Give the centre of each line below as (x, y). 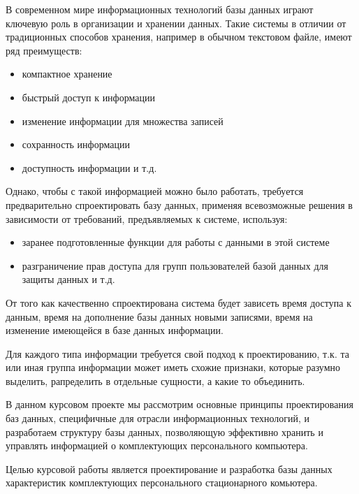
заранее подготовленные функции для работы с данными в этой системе (176, 242)
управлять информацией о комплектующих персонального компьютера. (157, 445)
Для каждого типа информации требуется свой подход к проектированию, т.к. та (177, 353)
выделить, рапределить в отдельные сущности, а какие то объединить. (155, 380)
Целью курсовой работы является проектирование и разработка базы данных (169, 468)
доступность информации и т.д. (89, 167)
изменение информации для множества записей (123, 121)
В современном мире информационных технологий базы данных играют (160, 9)
